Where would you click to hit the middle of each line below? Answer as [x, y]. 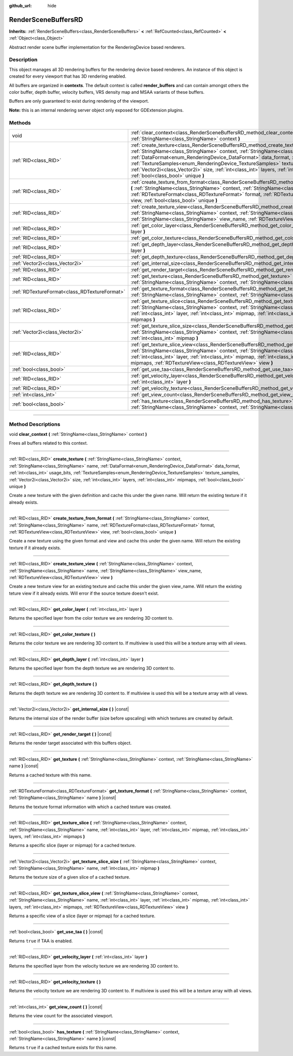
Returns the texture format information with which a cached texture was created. [90, 807]
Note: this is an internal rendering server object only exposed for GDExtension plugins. [96, 110]
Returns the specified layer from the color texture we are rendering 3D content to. [91, 618]
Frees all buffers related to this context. [48, 443]
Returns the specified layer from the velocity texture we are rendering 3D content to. [94, 966]
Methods [20, 123]
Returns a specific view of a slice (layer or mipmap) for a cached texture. [82, 916]
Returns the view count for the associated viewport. [61, 1016]
